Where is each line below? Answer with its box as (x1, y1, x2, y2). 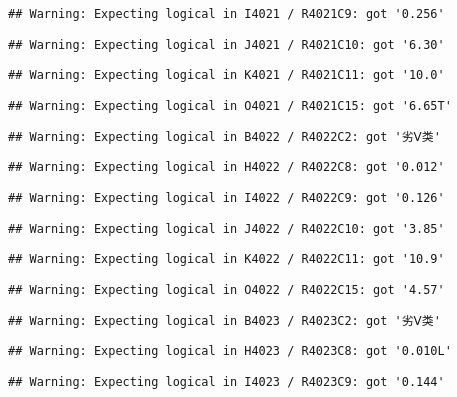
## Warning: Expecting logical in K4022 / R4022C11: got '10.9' (8, 252, 445, 267)
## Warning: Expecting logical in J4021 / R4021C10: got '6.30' (8, 37, 445, 52)
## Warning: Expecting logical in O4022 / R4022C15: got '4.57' (8, 282, 445, 297)
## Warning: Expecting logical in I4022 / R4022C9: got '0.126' (8, 190, 445, 205)
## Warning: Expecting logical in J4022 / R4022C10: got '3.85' (8, 221, 445, 236)
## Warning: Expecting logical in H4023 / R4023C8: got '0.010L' (8, 344, 452, 359)
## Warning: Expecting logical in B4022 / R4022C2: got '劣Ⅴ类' (8, 129, 441, 144)
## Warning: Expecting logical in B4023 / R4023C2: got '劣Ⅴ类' (8, 313, 441, 328)
